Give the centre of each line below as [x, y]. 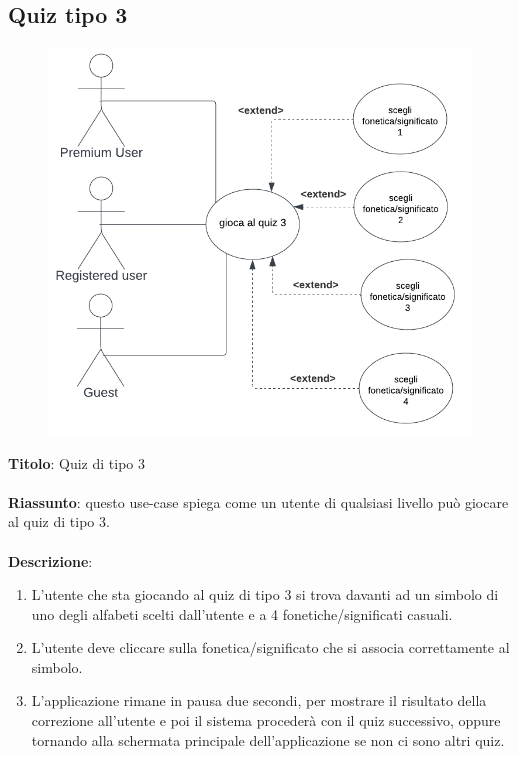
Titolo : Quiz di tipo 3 [77, 462]
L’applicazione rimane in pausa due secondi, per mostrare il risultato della [259, 700]
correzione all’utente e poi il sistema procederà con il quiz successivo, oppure [266, 720]
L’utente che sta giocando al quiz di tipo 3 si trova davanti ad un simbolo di [265, 594]
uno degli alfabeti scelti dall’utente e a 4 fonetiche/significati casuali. [242, 613]
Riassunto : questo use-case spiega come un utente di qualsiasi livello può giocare [258, 501]
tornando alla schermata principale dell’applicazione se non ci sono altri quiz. [268, 739]
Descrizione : [50, 560]
